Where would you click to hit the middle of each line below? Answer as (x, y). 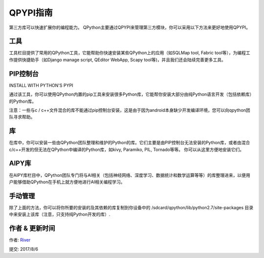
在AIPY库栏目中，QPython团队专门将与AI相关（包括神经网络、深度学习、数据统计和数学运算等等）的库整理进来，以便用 (130, 175)
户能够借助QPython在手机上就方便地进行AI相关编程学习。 (67, 182)
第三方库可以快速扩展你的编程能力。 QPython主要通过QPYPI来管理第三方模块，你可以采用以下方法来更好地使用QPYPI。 (130, 27)
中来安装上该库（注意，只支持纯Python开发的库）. (60, 215)
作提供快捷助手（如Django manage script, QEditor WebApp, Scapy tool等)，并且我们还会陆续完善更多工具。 (117, 60)
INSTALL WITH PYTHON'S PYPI (41, 85)
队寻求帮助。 (22, 117)
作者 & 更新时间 (32, 228)
